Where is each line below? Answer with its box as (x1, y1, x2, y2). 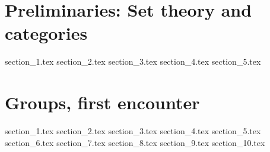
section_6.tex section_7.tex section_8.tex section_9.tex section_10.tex (5, 136, 265, 148)
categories (5, 21, 88, 45)
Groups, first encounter (5, 90, 200, 115)
